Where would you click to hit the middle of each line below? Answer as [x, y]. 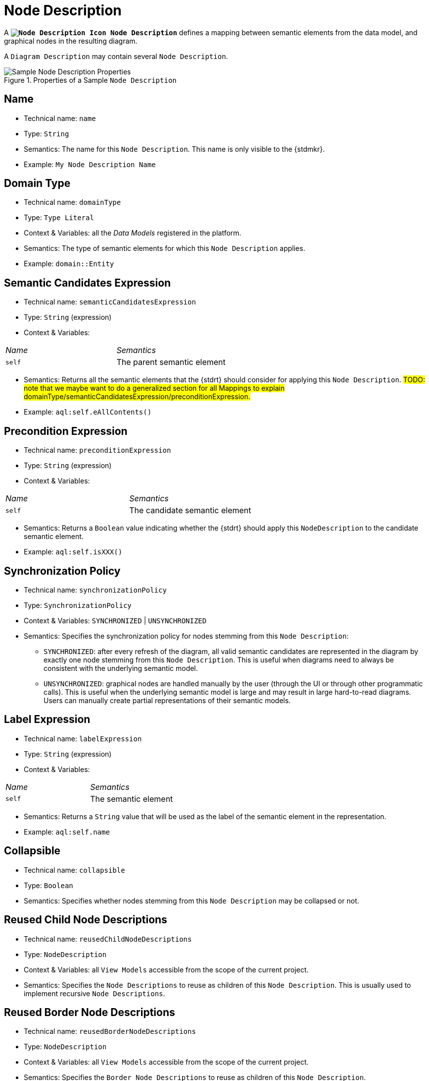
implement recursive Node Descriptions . [95, 993]
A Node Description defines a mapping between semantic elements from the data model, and [211, 32]
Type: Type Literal [59, 218]
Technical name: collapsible [74, 870]
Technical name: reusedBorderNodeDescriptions [110, 1031]
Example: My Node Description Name [90, 164]
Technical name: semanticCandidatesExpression [110, 302]
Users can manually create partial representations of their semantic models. [167, 700]
